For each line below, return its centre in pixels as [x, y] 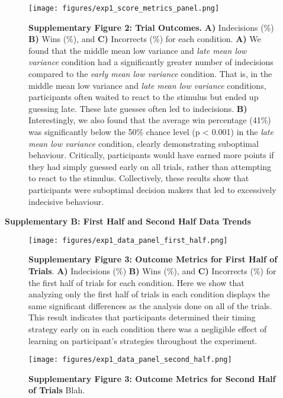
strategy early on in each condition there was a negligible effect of [148, 328]
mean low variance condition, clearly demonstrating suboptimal [144, 143]
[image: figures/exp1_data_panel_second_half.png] [130, 360]
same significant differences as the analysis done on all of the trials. [150, 305]
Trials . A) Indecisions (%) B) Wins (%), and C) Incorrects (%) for [152, 271]
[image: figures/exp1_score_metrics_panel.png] [124, 8]
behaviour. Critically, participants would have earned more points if [151, 155]
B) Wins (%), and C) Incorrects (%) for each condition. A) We [145, 39]
